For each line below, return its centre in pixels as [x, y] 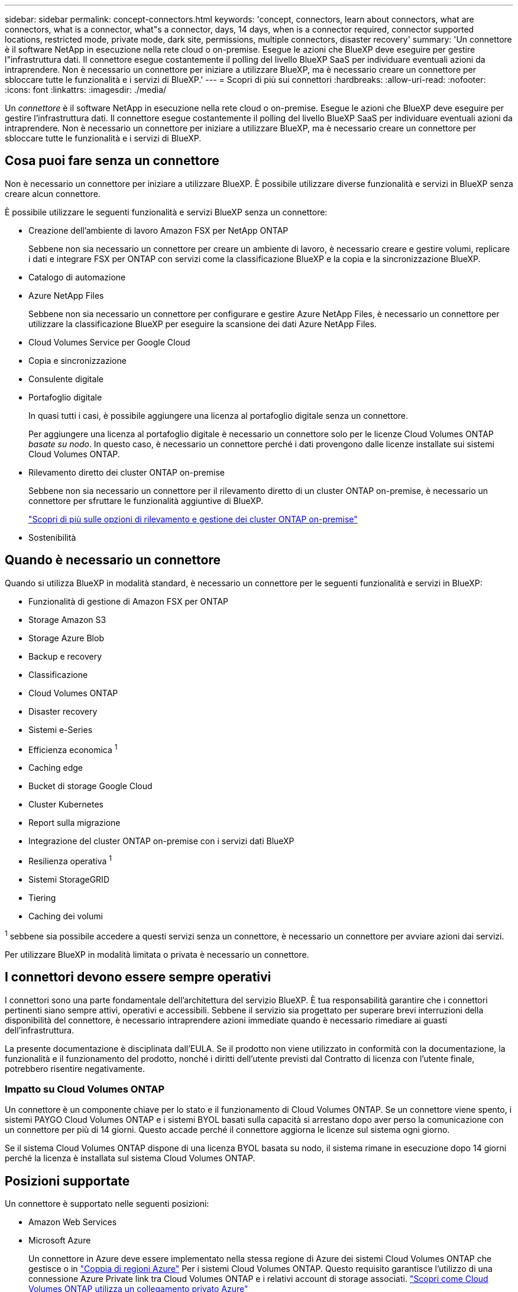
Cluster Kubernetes [66, 805]
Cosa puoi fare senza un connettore [112, 161]
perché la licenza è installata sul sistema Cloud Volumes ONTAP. [130, 1158]
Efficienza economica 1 [73, 749]
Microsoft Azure [60, 1241]
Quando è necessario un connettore [113, 560]
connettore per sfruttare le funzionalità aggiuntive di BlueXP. [146, 500]
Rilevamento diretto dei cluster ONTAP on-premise [127, 472]
